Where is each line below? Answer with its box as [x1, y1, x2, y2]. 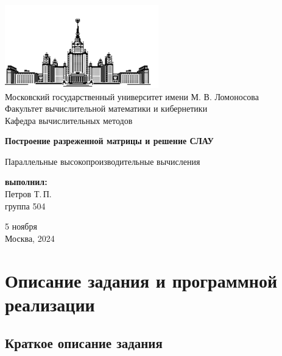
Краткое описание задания [5, 333, 163, 352]
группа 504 [5, 199, 46, 212]
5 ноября [5, 220, 37, 233]
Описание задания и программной [5, 267, 278, 292]
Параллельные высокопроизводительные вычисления [5, 154, 200, 167]
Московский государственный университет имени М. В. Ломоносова [5, 90, 259, 103]
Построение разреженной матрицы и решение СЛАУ [5, 134, 214, 147]
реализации [5, 291, 95, 316]
